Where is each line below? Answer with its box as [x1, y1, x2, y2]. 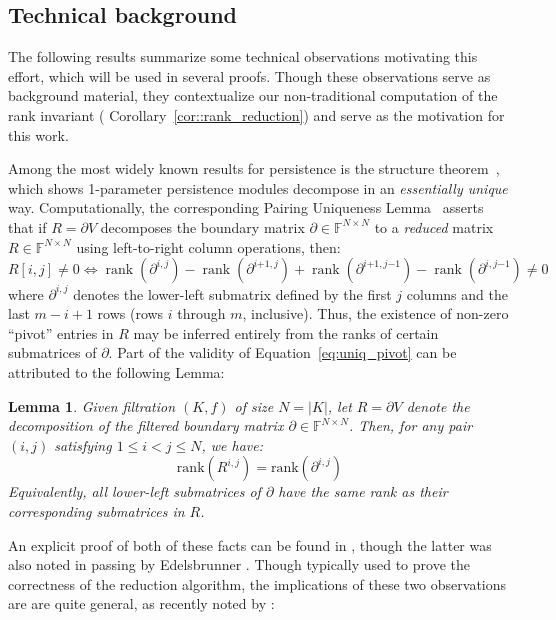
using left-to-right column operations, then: [76, 236, 341, 257]
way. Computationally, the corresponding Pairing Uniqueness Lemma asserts [8, 197, 484, 218]
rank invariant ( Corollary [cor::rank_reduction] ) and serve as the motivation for [8, 104, 505, 125]
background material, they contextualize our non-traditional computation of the [8, 85, 498, 106]
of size [234, 395, 274, 416]
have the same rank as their [278, 481, 448, 502]
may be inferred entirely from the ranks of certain [133, 322, 439, 343]
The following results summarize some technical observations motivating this [8, 46, 478, 67]
